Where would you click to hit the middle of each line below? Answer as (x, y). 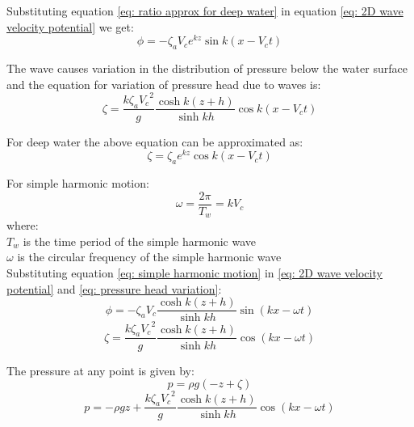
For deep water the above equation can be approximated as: (155, 141)
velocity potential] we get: (70, 26)
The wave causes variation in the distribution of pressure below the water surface (207, 68)
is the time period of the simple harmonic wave (140, 241)
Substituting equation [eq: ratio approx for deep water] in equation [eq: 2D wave (205, 11)
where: (23, 225)
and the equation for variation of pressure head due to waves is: (164, 84)
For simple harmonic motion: (78, 183)
